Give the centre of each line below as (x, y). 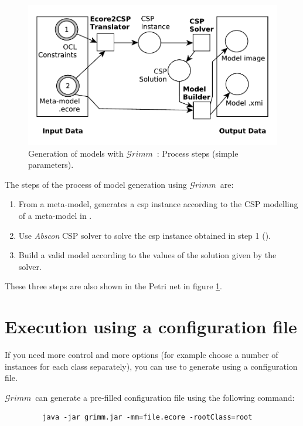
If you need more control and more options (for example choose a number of (142, 355)
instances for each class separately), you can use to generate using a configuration (151, 366)
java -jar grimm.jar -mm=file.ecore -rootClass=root (147, 417)
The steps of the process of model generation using (96, 184)
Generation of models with (76, 153)
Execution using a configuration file (151, 327)
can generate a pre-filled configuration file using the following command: (165, 397)
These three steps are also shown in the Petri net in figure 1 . (113, 286)
